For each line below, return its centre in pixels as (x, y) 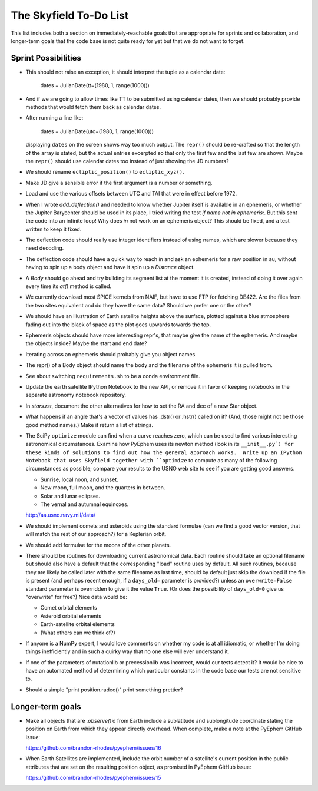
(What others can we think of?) (78, 633)
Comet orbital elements (69, 608)
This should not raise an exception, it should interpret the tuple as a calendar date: (125, 72)
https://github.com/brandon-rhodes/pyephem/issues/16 (93, 747)
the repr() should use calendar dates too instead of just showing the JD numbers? (127, 161)
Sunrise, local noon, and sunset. (79, 479)
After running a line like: (54, 118)
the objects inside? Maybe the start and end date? (86, 343)
